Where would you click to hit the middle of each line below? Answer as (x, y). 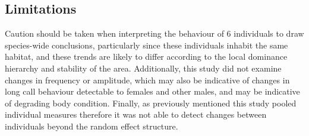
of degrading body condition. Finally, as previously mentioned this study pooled (151, 103)
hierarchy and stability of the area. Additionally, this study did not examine (143, 68)
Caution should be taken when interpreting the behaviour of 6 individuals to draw (154, 33)
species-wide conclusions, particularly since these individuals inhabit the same (146, 45)
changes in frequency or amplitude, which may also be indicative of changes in (147, 80)
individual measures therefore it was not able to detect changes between (136, 114)
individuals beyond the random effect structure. (92, 126)
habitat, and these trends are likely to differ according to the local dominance (146, 56)
